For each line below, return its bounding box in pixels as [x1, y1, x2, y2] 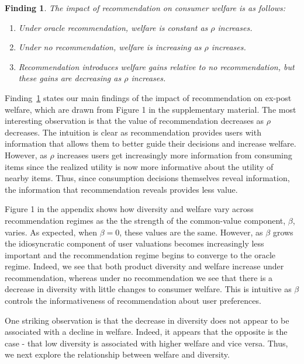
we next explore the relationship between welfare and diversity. [5, 348, 230, 360]
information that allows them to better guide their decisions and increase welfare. [5, 137, 296, 150]
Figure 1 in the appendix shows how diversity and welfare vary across [5, 203, 254, 215]
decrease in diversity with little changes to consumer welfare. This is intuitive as [5, 283, 292, 295]
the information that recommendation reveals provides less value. [5, 183, 238, 195]
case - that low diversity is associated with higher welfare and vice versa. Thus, [5, 337, 288, 349]
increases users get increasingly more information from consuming [57, 148, 292, 161]
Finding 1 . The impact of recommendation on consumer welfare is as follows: [5, 2, 286, 13]
